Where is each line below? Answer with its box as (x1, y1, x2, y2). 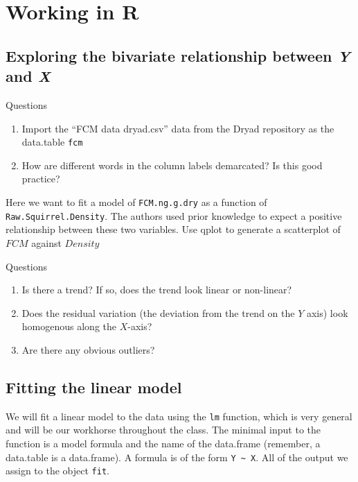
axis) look (306, 305, 348, 320)
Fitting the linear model (6, 376, 182, 397)
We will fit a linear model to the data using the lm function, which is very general (6, 408, 352, 423)
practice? (21, 171, 60, 186)
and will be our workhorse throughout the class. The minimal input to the (6, 422, 321, 437)
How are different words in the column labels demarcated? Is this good (21, 157, 323, 172)
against (31, 235, 62, 250)
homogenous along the (21, 319, 116, 334)
